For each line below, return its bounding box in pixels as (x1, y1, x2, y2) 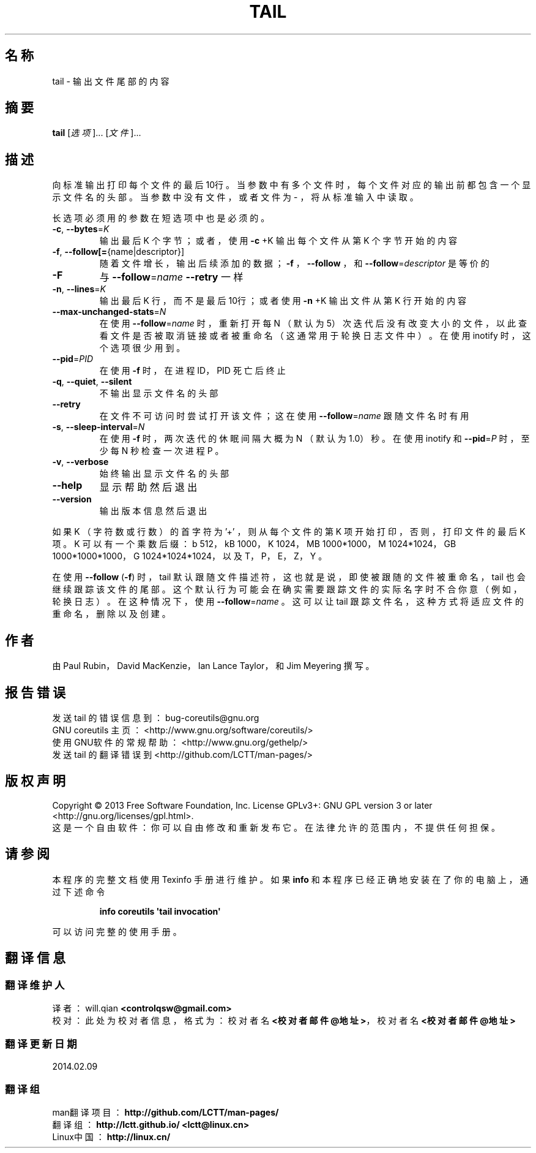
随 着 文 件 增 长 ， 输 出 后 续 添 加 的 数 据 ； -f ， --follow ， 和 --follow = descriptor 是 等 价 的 (99, 258, 489, 269)
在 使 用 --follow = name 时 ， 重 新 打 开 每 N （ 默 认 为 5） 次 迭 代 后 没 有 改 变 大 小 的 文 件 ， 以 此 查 (99, 318, 527, 329)
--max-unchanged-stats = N (52, 306, 166, 317)
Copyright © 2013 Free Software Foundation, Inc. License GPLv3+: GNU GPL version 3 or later (52, 800, 433, 811)
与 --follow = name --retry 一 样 (99, 271, 244, 284)
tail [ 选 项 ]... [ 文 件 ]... (52, 127, 141, 138)
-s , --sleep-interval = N (52, 422, 145, 433)
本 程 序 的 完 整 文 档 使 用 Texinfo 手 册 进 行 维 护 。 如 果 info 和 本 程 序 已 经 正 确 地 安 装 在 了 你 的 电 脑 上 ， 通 (52, 874, 529, 885)
